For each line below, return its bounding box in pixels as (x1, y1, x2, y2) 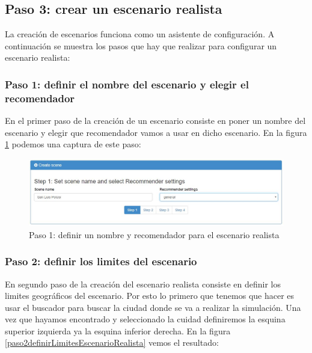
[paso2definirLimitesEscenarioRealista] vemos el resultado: (5, 336, 219, 349)
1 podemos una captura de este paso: (5, 138, 141, 150)
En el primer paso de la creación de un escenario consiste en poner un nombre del (5, 114, 306, 127)
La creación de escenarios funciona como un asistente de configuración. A (5, 28, 275, 40)
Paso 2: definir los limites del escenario (5, 254, 197, 269)
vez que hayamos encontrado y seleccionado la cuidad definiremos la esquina (5, 313, 286, 325)
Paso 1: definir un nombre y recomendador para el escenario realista (29, 228, 280, 241)
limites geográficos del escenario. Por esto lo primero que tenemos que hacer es (5, 289, 295, 302)
